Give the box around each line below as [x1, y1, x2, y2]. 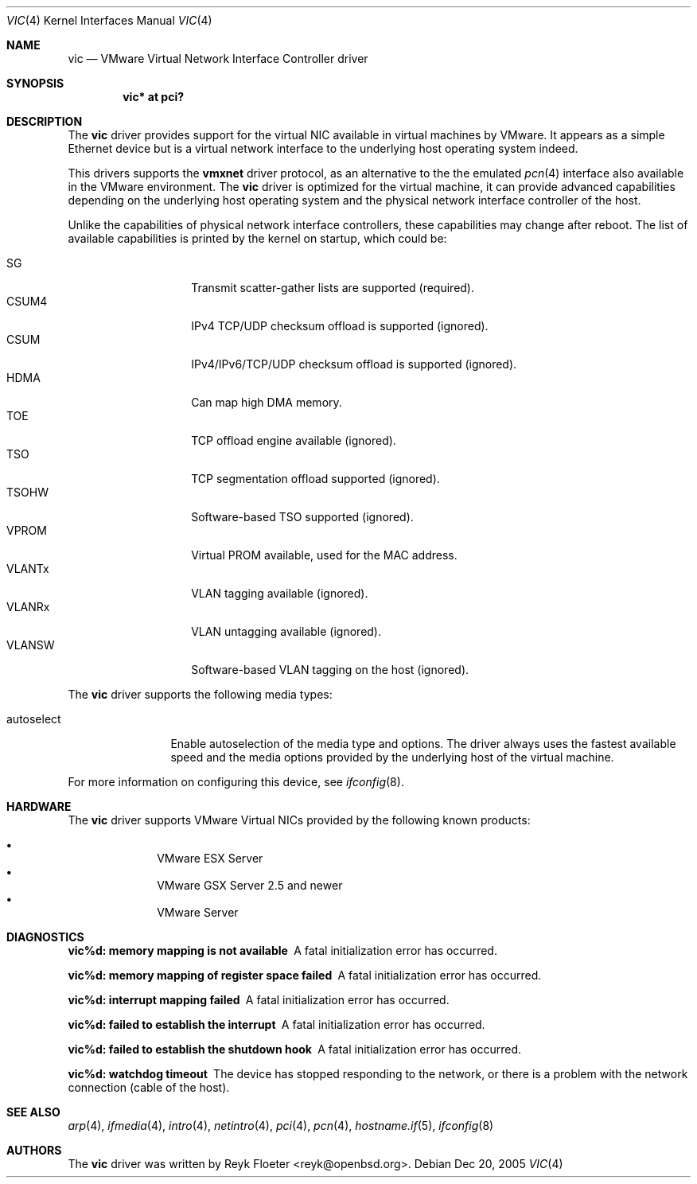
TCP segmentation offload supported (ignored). [191, 472, 440, 485]
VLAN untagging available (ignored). [191, 625, 382, 638]
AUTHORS [6, 1143, 62, 1157]
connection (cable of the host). [68, 1081, 230, 1094]
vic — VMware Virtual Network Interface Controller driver [68, 52, 368, 65]
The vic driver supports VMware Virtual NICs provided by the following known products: [68, 813, 531, 827]
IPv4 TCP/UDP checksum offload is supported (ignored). [191, 319, 489, 333]
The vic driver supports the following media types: [68, 687, 333, 701]
